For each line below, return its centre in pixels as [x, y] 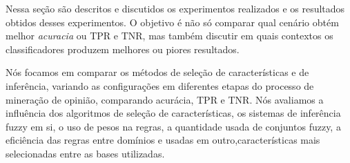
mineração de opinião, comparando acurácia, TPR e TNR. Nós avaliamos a [165, 99]
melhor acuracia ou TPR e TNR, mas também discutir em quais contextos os [169, 36]
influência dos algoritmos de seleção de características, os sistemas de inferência [173, 113]
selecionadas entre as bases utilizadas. [85, 153]
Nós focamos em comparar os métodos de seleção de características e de [157, 72]
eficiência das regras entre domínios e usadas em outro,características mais [163, 140]
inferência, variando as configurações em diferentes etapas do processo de [160, 85]
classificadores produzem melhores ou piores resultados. [123, 49]
